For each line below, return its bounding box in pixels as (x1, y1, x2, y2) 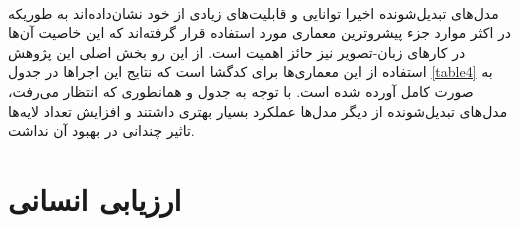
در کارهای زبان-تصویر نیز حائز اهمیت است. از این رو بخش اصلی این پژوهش (8, 41, 466, 62)
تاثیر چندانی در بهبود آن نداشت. (8, 120, 195, 141)
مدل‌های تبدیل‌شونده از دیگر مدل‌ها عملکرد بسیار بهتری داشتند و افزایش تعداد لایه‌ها (8, 100, 508, 121)
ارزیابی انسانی (8, 178, 182, 219)
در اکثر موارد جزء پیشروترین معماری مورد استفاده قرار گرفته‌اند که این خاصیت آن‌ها (8, 22, 512, 43)
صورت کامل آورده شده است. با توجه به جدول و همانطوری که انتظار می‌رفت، (8, 80, 474, 101)
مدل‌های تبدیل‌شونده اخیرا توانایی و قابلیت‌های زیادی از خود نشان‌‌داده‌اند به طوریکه (8, 2, 499, 23)
